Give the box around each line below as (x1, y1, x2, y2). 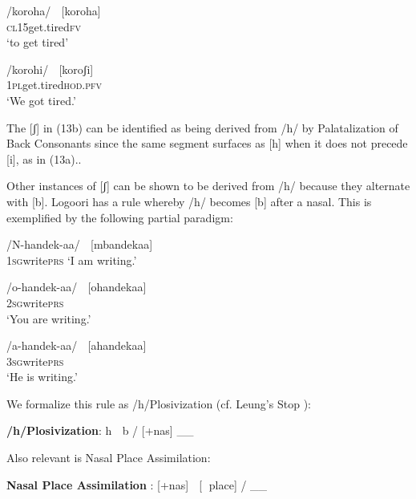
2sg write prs (6, 294, 64, 310)
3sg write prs (6, 352, 64, 369)
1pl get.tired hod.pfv (6, 76, 103, 93)
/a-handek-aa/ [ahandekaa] (6, 337, 147, 354)
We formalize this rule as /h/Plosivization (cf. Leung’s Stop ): (6, 395, 311, 412)
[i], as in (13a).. (6, 150, 82, 167)
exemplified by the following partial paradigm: (6, 209, 233, 225)
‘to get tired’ (6, 34, 69, 51)
